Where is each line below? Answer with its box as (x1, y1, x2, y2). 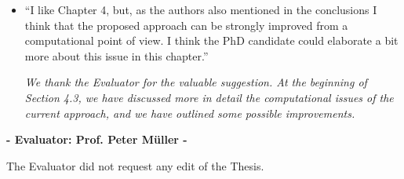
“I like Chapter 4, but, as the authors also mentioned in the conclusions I (24, 2, 377, 17)
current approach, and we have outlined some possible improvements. (24, 104, 355, 121)
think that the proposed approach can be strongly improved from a (24, 16, 348, 33)
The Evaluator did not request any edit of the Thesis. (6, 157, 264, 174)
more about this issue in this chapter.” (24, 47, 209, 64)
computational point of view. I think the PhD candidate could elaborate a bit (24, 32, 399, 49)
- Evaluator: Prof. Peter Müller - (6, 131, 187, 148)
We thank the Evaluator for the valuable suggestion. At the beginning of (24, 74, 367, 90)
